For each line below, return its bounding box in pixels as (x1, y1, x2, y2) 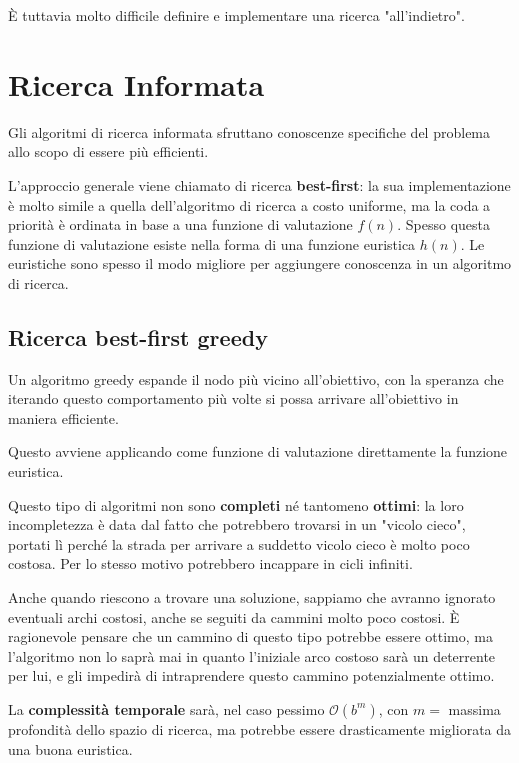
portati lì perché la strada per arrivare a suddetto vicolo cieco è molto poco (8, 533, 470, 554)
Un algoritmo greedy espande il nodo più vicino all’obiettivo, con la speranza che (8, 368, 504, 389)
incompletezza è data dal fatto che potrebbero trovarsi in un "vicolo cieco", (8, 514, 466, 535)
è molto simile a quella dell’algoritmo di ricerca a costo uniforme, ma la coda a (8, 194, 491, 215)
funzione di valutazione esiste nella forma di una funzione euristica (8, 233, 416, 254)
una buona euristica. (8, 738, 133, 759)
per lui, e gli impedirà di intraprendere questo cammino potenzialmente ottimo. (8, 665, 495, 686)
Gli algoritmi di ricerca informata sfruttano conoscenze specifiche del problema (8, 121, 491, 142)
